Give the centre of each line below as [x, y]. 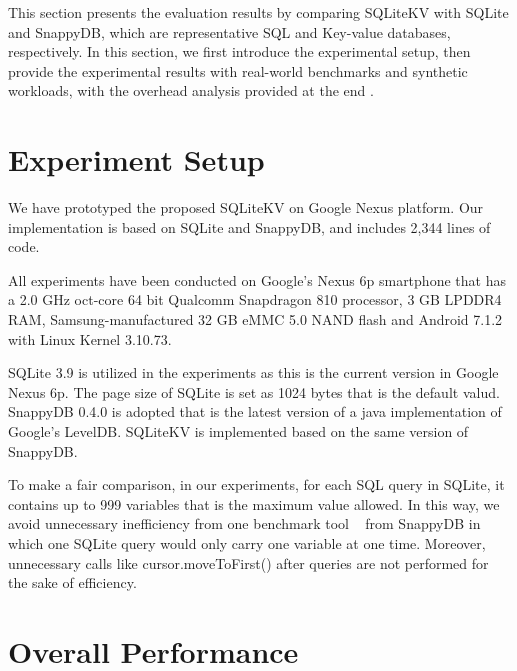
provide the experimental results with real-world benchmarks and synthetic [238, 70]
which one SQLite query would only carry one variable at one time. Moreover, [247, 543]
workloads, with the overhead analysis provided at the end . [191, 90]
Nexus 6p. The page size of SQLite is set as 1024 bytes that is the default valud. [254, 391]
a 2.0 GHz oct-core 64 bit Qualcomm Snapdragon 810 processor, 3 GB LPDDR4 [255, 299]
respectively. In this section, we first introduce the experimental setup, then [239, 51]
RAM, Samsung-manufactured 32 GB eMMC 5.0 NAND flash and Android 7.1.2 [255, 319]
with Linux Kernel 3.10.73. [90, 338]
